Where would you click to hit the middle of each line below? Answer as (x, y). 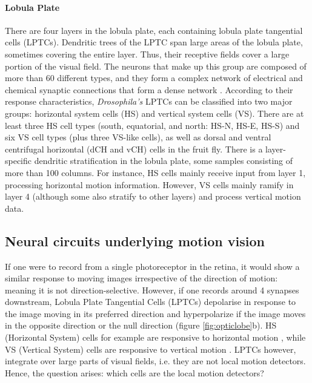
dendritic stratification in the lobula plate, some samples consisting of (164, 161)
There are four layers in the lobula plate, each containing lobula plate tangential (154, 30)
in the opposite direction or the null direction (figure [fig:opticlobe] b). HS (141, 325)
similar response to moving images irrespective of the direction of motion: (141, 278)
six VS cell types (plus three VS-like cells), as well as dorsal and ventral (138, 137)
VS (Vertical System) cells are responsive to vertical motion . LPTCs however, (151, 349)
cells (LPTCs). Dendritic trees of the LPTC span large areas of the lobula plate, (154, 42)
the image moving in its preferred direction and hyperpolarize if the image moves (155, 313)
